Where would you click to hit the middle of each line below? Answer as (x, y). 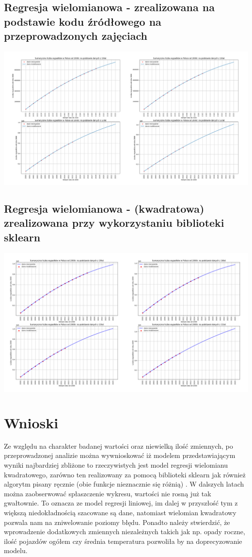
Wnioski (31, 422)
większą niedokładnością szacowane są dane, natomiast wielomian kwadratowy (120, 513)
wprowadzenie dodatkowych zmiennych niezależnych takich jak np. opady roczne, (125, 532)
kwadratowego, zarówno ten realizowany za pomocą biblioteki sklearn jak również (125, 474)
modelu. (16, 550)
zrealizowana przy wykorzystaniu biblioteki (114, 223)
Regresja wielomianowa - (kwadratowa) (104, 209)
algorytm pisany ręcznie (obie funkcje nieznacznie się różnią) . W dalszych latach (124, 484)
